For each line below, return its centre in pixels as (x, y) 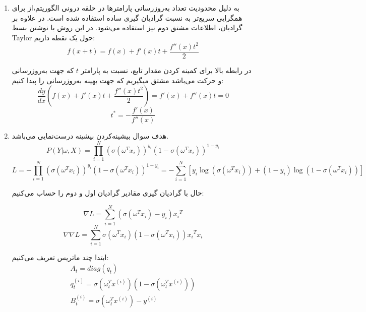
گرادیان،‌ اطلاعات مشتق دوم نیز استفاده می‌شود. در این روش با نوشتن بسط (127, 27)
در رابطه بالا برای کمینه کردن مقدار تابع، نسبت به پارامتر (166, 70)
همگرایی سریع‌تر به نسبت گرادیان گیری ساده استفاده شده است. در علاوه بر (127, 17)
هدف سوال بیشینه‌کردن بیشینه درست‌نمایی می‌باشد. (90, 136)
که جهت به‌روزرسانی (43, 70)
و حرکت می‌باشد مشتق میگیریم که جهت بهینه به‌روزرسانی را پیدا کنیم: (118, 80)
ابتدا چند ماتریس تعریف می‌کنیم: (60, 257)
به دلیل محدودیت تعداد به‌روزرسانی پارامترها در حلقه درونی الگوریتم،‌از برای (126, 8)
